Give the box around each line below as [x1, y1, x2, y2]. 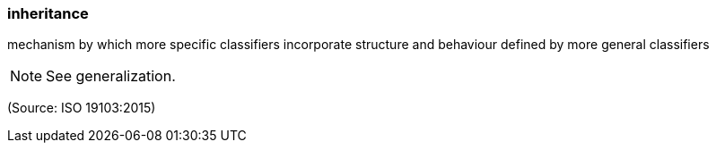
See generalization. [46, 67, 176, 86]
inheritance [7, 4, 89, 22]
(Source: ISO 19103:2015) [7, 100, 156, 116]
